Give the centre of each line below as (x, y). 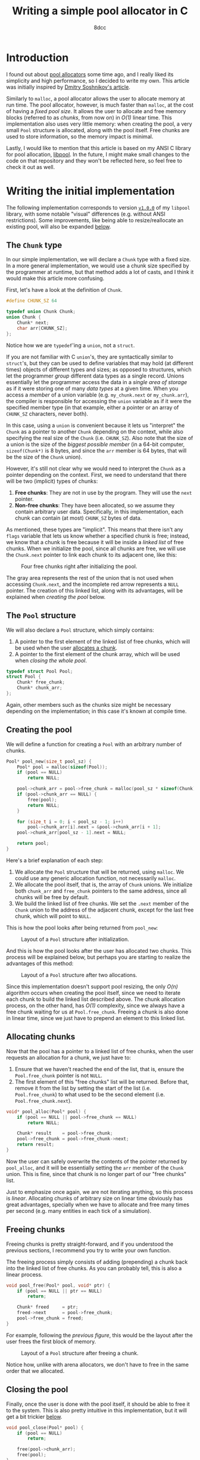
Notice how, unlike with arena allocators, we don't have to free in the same (98, 1364)
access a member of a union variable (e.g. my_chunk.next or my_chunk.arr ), (98, 395)
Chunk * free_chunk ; (41, 682)
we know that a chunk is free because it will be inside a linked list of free (95, 542)
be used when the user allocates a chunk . (66, 648)
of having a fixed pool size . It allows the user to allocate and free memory (96, 111)
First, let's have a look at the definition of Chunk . (64, 290)
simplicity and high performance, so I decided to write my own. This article (98, 80)
